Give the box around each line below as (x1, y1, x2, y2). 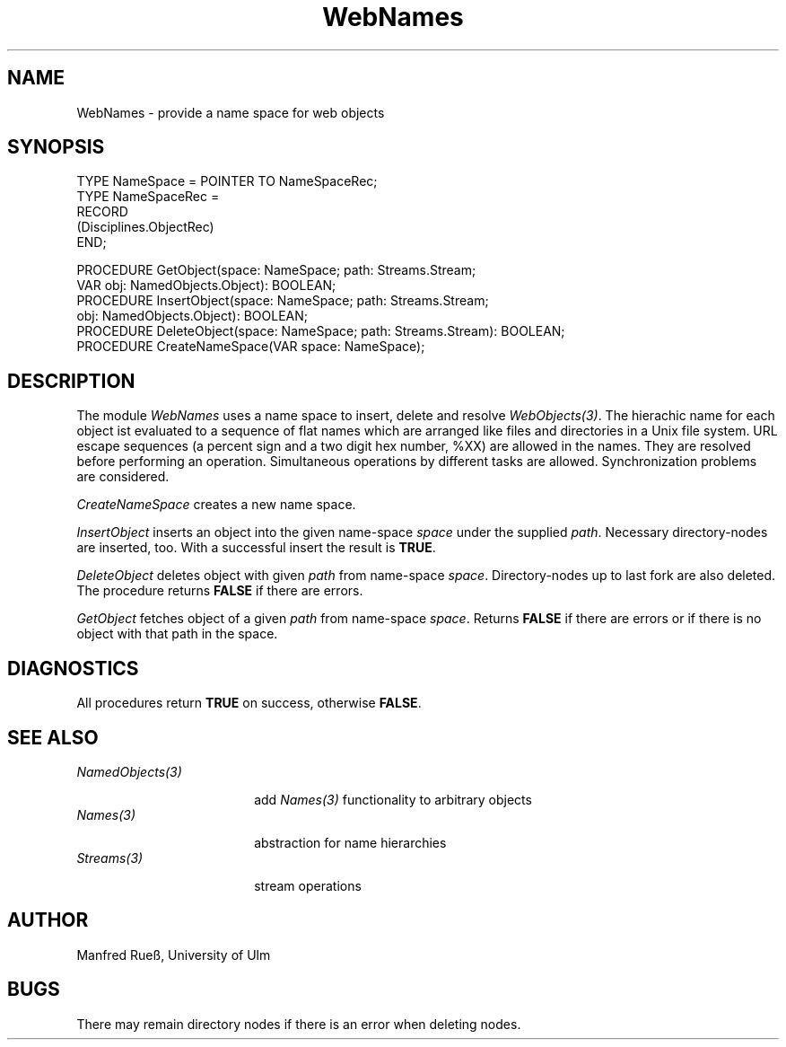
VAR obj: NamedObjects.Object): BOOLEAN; (76, 277, 336, 294)
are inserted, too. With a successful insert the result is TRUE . (76, 540, 436, 556)
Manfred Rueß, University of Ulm (76, 946, 271, 963)
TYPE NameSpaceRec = (76, 189, 220, 205)
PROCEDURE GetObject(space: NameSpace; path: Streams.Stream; (76, 262, 476, 278)
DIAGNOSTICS (7, 656, 139, 680)
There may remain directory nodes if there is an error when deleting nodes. (76, 1016, 521, 1032)
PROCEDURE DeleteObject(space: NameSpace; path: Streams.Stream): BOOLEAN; (76, 323, 565, 339)
